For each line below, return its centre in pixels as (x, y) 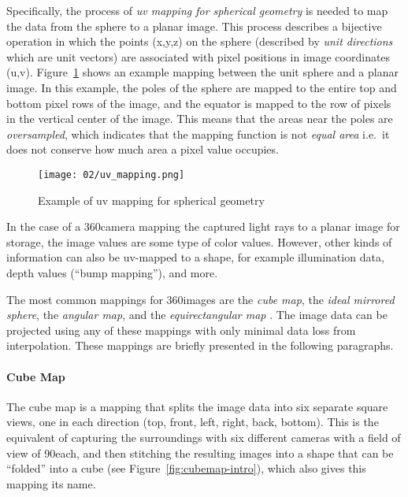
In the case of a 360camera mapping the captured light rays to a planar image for (203, 226)
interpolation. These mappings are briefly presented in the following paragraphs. (200, 345)
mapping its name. (51, 483)
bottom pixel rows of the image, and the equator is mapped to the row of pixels (199, 103)
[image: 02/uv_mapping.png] (111, 174)
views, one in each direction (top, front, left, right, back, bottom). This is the (193, 422)
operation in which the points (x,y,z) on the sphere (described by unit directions (200, 41)
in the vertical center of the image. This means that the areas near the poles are (200, 119)
